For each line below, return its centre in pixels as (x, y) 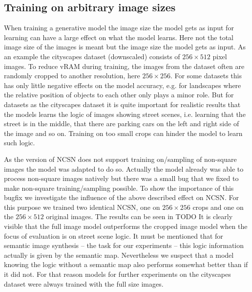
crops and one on (218, 207)
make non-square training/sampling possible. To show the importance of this (119, 188)
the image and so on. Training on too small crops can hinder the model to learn (123, 133)
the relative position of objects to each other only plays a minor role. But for (119, 95)
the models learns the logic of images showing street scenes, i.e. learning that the (125, 114)
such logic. (20, 143)
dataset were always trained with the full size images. (84, 283)
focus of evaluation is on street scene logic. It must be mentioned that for (114, 236)
